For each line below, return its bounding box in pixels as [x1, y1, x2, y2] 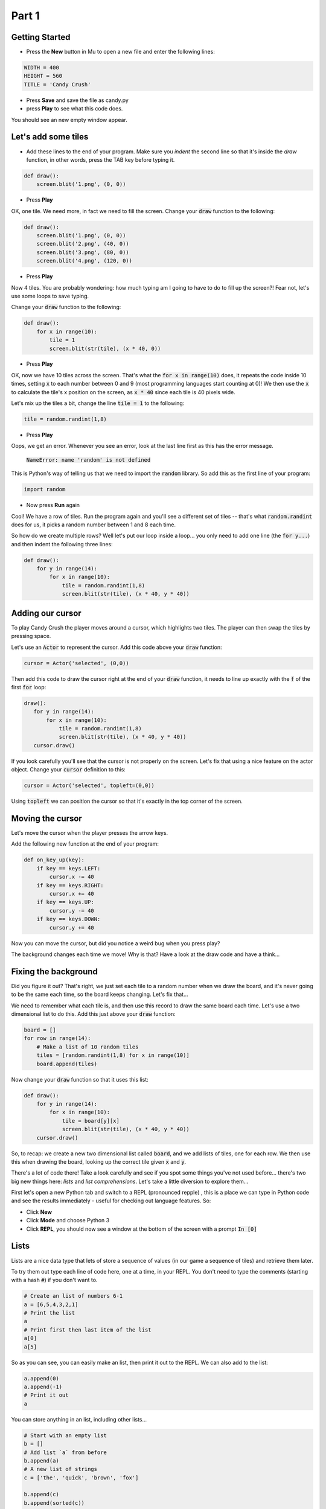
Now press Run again [26, 502, 80, 509]
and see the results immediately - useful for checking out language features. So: [11, 1197, 211, 1204]
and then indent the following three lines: [11, 540, 113, 547]
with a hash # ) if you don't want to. [11, 1277, 98, 1284]
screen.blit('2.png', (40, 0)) [36, 240, 129, 247]
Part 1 [11, 9, 40, 22]
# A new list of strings [24, 1466, 98, 1473]
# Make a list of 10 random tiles [36, 1043, 139, 1050]
